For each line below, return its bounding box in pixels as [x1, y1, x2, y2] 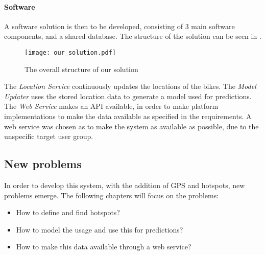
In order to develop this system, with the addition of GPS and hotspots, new [4, 180, 245, 190]
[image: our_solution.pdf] [25, 49, 116, 56]
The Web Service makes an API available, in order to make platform [4, 101, 219, 111]
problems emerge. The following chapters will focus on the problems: [4, 190, 219, 200]
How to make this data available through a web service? [16, 241, 191, 252]
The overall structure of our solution [25, 63, 138, 74]
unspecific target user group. [4, 131, 93, 142]
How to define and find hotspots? [16, 207, 120, 218]
